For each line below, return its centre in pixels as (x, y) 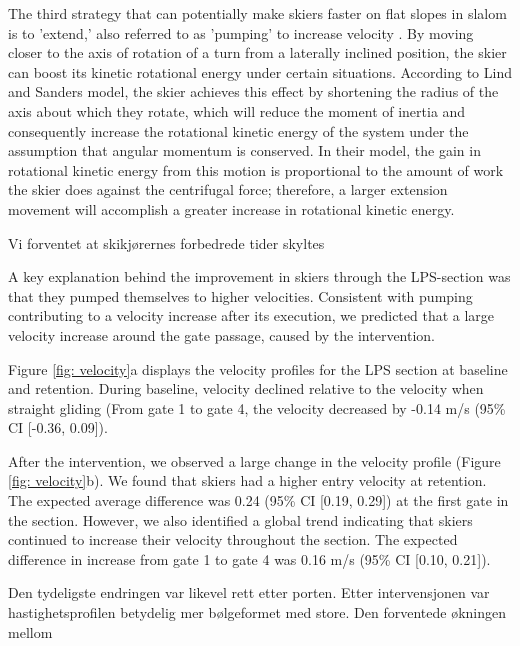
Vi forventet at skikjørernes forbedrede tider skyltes (166, 242)
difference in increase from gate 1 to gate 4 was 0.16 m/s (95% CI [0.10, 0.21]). (249, 558)
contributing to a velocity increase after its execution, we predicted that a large (251, 315)
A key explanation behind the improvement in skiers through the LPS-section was (259, 276)
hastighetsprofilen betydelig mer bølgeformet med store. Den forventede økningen (257, 612)
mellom (30, 631)
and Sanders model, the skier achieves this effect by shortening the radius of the (253, 91)
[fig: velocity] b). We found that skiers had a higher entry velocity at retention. (247, 480)
